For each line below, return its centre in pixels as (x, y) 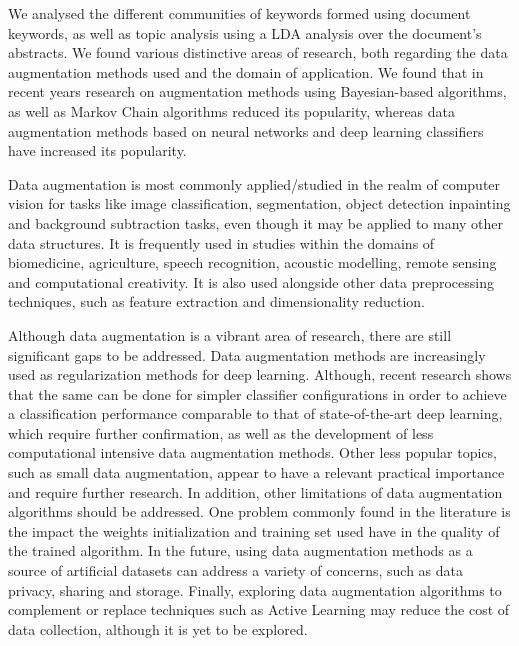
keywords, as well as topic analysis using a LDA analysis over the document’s (245, 32)
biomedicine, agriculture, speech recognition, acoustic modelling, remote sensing (252, 262)
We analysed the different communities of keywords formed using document (239, 13)
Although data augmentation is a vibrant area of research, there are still (230, 334)
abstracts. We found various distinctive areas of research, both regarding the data (258, 52)
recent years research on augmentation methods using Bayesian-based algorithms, (257, 91)
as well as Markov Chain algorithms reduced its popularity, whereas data (232, 110)
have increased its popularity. (97, 150)
